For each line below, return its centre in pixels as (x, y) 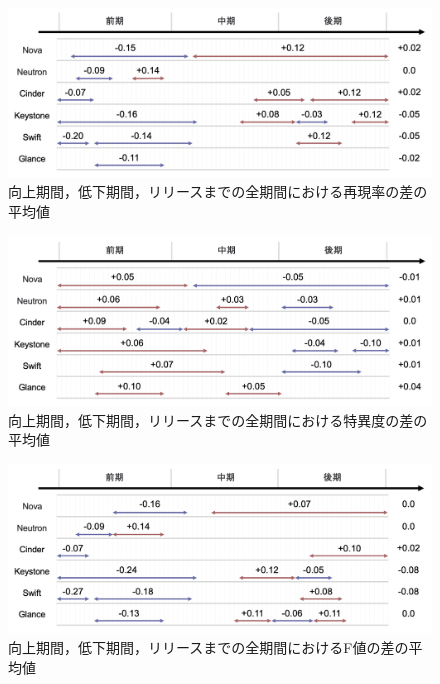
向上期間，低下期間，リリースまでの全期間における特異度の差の (218, 419)
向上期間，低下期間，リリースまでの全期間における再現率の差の (218, 191)
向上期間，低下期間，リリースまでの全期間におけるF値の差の (208, 647)
